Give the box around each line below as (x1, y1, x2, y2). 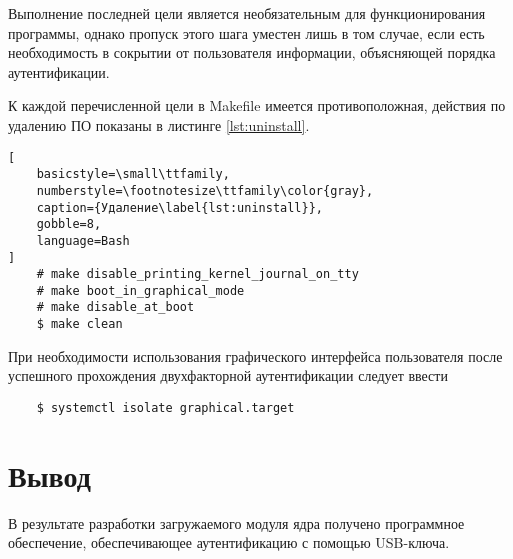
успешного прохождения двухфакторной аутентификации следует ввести (8, 365, 448, 386)
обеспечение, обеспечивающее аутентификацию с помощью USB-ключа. (8, 532, 450, 553)
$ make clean (36, 317, 123, 332)
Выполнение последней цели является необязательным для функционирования (8, 3, 486, 23)
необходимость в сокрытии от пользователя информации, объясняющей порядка (8, 42, 496, 63)
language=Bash (36, 233, 130, 248)
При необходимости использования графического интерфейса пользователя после (8, 345, 503, 366)
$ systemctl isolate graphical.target (36, 400, 295, 415)
